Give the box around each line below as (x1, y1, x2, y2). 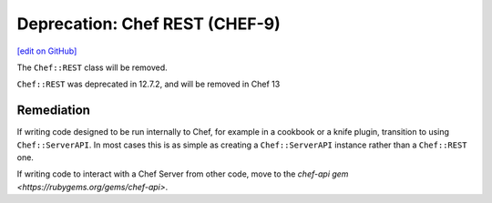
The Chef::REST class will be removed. (16, 62, 168, 73)
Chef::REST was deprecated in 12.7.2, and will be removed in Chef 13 (16, 78, 281, 90)
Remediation (16, 103, 91, 118)
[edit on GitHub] (16, 46, 77, 56)
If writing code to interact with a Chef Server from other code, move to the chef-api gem (16, 168, 349, 179)
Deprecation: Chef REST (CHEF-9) (16, 14, 282, 34)
